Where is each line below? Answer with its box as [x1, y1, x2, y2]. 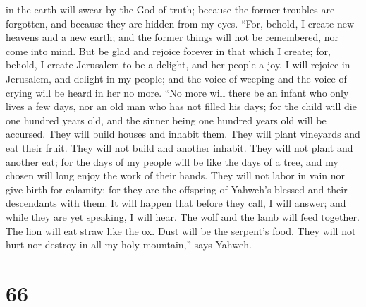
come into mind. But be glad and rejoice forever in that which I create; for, [6, 43, 331, 58]
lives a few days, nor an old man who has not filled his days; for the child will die [6, 99, 357, 114]
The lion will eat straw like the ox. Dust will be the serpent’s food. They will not [6, 223, 356, 238]
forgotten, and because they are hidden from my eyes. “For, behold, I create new [6, 16, 355, 30]
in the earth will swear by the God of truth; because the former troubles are [6, 2, 335, 16]
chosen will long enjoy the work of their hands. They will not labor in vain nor [6, 168, 346, 183]
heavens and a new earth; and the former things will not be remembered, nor [6, 30, 339, 44]
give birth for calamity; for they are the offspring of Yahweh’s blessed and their [6, 181, 348, 196]
